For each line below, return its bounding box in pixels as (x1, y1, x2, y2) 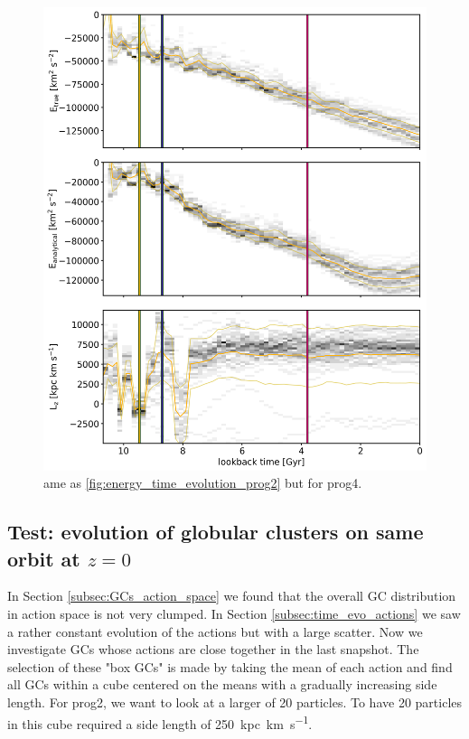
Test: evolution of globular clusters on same (7, 518, 424, 546)
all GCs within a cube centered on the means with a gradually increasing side (7, 675, 437, 694)
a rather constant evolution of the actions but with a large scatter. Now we (7, 622, 423, 641)
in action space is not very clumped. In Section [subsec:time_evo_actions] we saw (7, 603, 461, 622)
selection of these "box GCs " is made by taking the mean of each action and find (7, 657, 453, 676)
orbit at (7, 544, 80, 572)
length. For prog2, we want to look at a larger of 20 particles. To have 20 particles (7, 692, 463, 711)
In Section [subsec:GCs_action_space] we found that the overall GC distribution (7, 586, 456, 605)
